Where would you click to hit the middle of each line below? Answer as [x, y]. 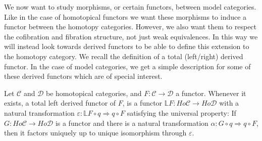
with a [229, 103]
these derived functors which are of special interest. [83, 76]
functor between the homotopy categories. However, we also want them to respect [130, 27]
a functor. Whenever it [211, 93]
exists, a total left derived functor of [60, 103]
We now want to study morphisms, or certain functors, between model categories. [130, 7]
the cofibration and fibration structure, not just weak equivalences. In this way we [131, 36]
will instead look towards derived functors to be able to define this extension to [127, 46]
